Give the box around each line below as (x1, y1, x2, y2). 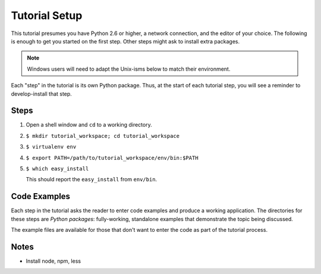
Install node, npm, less (26, 257, 81, 264)
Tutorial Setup (11, 9, 83, 22)
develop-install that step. (11, 90, 73, 97)
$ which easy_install (26, 165, 89, 172)
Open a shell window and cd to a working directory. (26, 121, 152, 128)
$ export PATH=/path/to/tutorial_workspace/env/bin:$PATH (26, 155, 199, 161)
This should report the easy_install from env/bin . (26, 176, 158, 183)
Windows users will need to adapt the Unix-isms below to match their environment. (27, 65, 231, 73)
